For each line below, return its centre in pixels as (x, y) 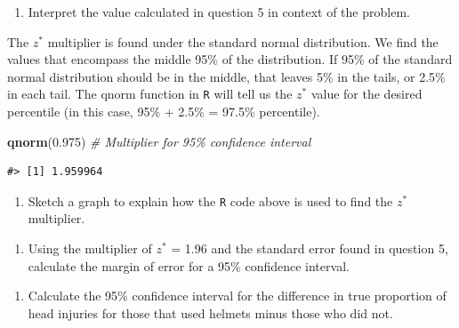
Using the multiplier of (90, 248)
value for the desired (366, 94)
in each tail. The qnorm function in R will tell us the (150, 94)
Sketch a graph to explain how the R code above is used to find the (210, 200)
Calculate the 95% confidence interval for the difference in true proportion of (237, 296)
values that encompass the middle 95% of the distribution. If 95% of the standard (230, 59)
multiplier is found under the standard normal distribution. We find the (243, 41)
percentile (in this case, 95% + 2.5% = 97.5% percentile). (164, 112)
